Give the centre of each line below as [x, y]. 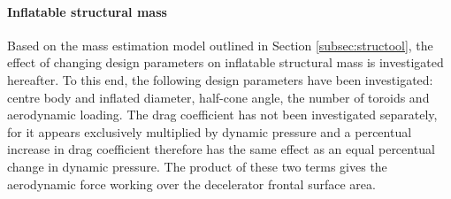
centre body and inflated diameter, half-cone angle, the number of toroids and [218, 97]
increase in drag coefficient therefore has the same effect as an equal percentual [221, 149]
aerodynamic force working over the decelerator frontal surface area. [191, 184]
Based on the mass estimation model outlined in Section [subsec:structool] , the [220, 45]
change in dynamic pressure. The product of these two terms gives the [197, 166]
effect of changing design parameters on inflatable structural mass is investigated [225, 62]
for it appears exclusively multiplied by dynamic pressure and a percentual [210, 131]
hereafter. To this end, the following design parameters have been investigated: [220, 79]
